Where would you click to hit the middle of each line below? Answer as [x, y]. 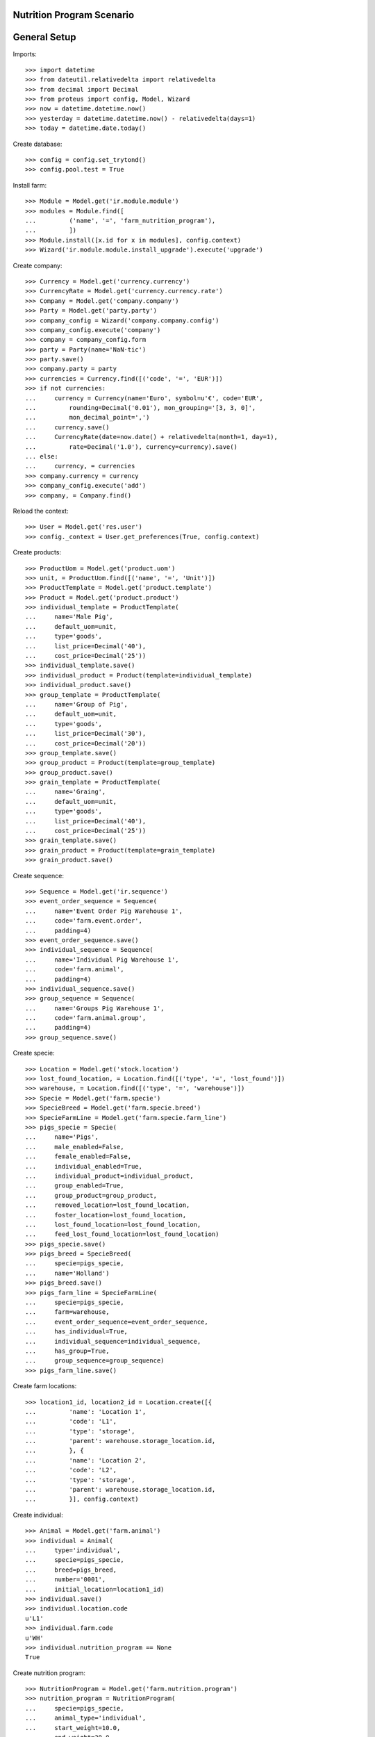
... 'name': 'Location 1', [86, 1411]
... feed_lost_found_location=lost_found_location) [122, 1234]
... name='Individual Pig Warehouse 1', [102, 960]
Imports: [25, 54]
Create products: [37, 552]
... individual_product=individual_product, [109, 1176]
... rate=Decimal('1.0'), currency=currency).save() [131, 447]
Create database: [37, 144]
